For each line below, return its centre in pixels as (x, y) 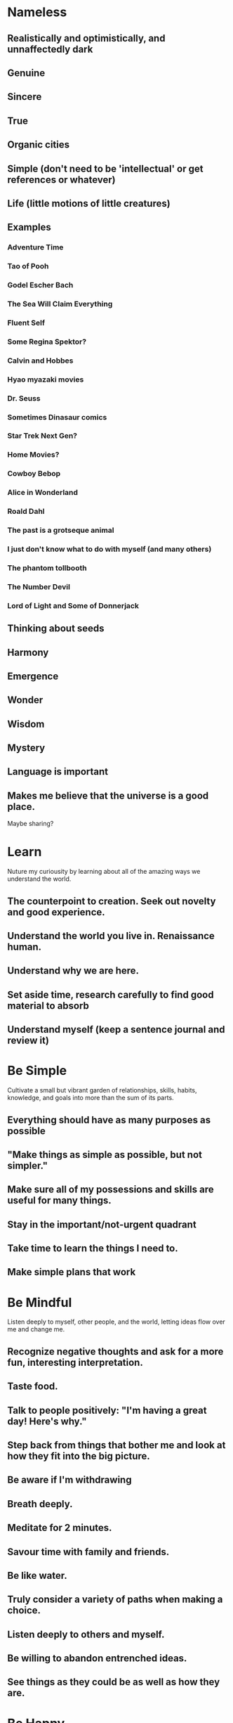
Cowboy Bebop (34, 474)
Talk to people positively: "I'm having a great (107, 1410)
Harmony (28, 652)
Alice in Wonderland (43, 493)
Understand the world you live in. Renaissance (111, 936)
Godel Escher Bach (40, 285)
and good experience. (56, 912)
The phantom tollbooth (47, 568)
